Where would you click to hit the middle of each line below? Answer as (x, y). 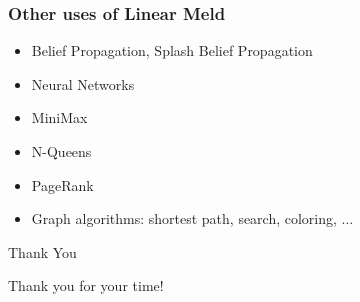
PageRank (62, 184)
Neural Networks (83, 83)
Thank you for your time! (86, 285)
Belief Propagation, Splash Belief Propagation (172, 50)
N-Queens (61, 151)
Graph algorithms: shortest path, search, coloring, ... (192, 218)
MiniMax (59, 117)
